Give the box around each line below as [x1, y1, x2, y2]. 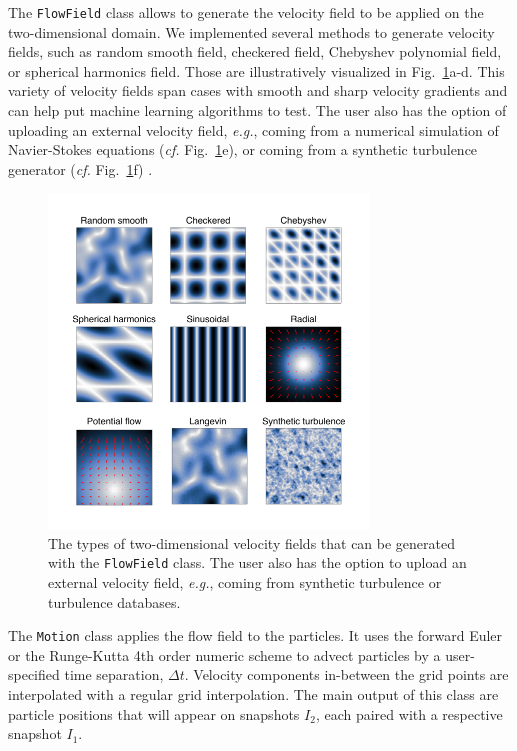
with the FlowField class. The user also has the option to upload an [48, 552, 467, 573]
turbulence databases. [48, 591, 181, 612]
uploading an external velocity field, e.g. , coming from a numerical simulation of [8, 119, 499, 140]
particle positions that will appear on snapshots [8, 703, 300, 724]
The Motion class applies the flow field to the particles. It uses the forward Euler [8, 625, 503, 646]
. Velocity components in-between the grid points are [184, 664, 509, 685]
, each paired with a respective [315, 703, 503, 724]
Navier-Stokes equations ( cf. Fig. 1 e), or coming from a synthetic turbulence [8, 139, 478, 160]
